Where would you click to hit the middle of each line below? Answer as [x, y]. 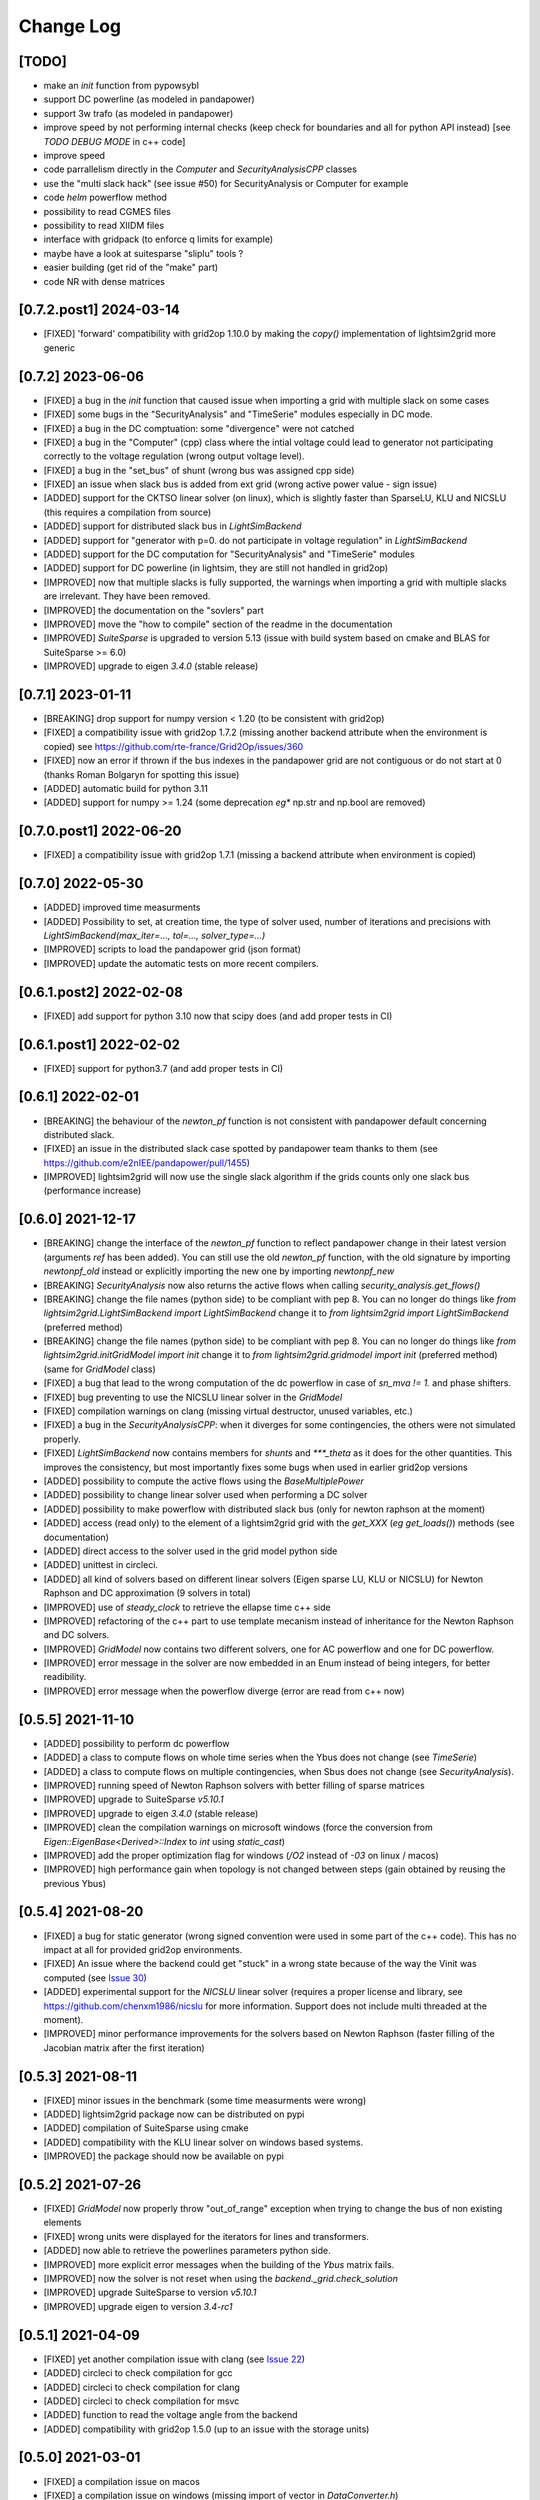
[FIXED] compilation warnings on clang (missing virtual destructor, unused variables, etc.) [228, 1411]
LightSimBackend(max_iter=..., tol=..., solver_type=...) [154, 935]
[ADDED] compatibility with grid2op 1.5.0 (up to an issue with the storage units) [206, 2429]
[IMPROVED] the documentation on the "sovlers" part [153, 610]
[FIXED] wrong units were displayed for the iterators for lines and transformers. [206, 2236]
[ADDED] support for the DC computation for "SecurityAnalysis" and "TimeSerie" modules [229, 554]
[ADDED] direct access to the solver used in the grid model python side [190, 1551]
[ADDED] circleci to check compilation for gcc [138, 2373]
